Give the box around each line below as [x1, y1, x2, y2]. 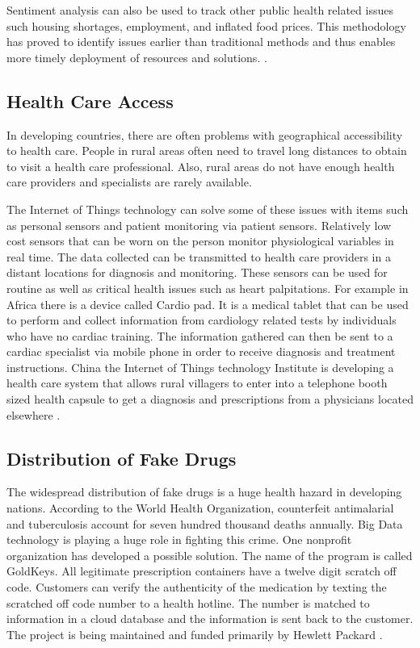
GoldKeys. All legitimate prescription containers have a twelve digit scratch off [6, 562, 397, 579]
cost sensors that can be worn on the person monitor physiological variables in [6, 232, 394, 249]
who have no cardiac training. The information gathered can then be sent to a [6, 327, 393, 344]
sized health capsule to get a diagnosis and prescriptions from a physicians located [6, 391, 414, 408]
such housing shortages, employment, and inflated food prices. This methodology [6, 17, 406, 34]
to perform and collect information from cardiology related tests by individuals [6, 311, 397, 328]
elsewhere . [6, 406, 61, 423]
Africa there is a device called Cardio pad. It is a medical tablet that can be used [6, 295, 409, 312]
